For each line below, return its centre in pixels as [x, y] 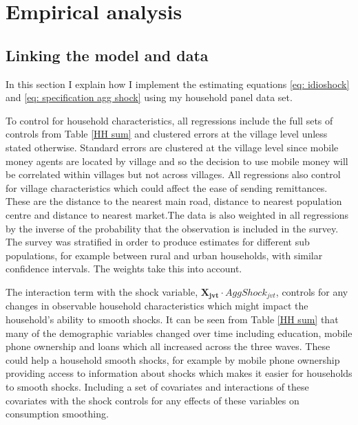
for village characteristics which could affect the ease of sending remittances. [167, 187]
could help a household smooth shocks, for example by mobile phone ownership [173, 359]
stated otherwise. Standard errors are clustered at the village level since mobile [172, 147]
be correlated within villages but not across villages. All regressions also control [173, 174]
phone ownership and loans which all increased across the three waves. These [168, 346]
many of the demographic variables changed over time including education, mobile [179, 333]
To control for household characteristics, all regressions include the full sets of [169, 120]
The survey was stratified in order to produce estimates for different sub [158, 242]
